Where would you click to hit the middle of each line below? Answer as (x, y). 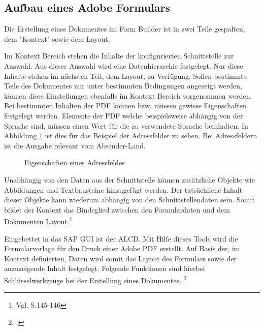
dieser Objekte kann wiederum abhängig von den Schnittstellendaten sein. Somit (129, 200)
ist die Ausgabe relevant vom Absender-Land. (75, 145)
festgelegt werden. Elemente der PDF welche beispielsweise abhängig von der (124, 115)
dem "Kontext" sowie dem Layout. (57, 38)
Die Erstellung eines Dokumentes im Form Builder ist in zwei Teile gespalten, (125, 29)
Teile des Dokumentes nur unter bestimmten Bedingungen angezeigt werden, (123, 86)
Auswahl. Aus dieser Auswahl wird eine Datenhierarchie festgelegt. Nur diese (124, 65)
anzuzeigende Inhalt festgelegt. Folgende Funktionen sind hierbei (105, 268)
